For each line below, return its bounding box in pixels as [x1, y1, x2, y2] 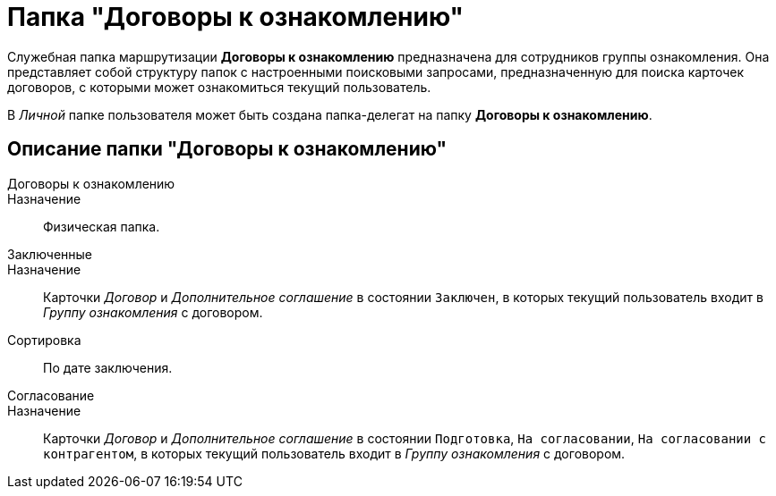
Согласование [7, 387, 95, 403]
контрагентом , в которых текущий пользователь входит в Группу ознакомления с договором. [43, 445, 626, 461]
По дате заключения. [43, 359, 173, 375]
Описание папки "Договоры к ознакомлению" [7, 138, 448, 161]
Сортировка [7, 332, 81, 348]
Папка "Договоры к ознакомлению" [7, 2, 465, 32]
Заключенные [7, 246, 93, 262]
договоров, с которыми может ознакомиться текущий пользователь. [7, 79, 431, 95]
